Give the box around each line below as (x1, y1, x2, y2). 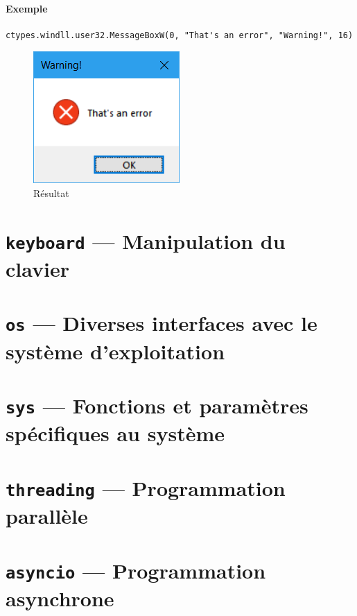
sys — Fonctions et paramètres (6, 391, 308, 420)
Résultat (33, 185, 69, 200)
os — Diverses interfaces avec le (6, 309, 317, 337)
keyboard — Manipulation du (6, 226, 286, 255)
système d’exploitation (6, 336, 225, 365)
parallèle (6, 502, 88, 530)
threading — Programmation (6, 473, 286, 502)
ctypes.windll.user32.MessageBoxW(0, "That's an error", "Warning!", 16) (6, 30, 354, 40)
